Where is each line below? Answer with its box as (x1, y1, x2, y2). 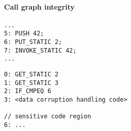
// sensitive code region (4, 113, 91, 120)
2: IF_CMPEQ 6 (4, 88, 52, 95)
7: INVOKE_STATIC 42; (4, 47, 77, 54)
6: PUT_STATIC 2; (4, 38, 62, 46)
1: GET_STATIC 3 (4, 79, 59, 86)
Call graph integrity (4, 1, 75, 12)
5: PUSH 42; (4, 30, 44, 37)
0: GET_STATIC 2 (4, 71, 59, 78)
